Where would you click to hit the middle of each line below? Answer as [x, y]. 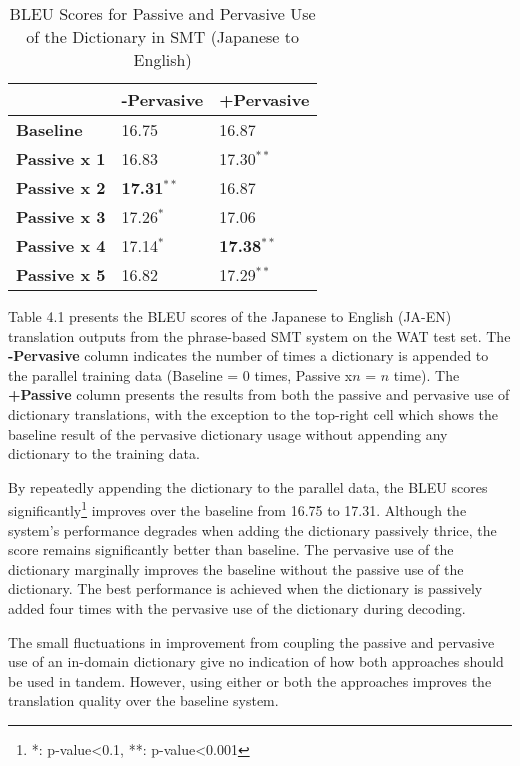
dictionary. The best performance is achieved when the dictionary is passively [245, 588]
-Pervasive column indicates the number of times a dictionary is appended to [248, 355]
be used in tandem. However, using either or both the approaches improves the [250, 680]
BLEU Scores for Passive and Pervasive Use [162, 13]
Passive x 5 [61, 274]
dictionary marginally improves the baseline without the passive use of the [236, 568]
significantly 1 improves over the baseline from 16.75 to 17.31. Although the [237, 508]
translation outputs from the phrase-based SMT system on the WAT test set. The [259, 335]
